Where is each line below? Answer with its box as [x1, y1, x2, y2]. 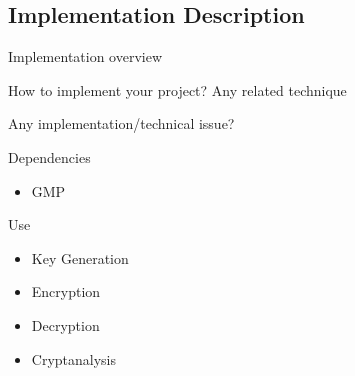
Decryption [31, 314, 100, 335]
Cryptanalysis [31, 348, 117, 369]
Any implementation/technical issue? [8, 113, 235, 134]
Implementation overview [8, 46, 163, 67]
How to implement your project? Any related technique [8, 79, 347, 100]
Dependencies [8, 146, 91, 167]
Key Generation [31, 247, 129, 268]
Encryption [31, 281, 101, 302]
